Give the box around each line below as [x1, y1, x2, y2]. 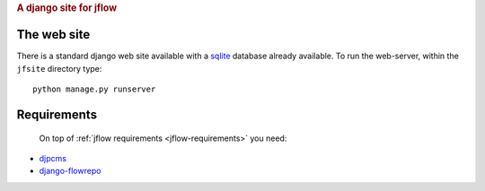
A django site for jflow [16, 2, 118, 13]
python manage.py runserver [32, 84, 156, 94]
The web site [16, 27, 91, 42]
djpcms [39, 152, 67, 163]
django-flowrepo [39, 166, 101, 177]
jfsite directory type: [16, 63, 102, 74]
